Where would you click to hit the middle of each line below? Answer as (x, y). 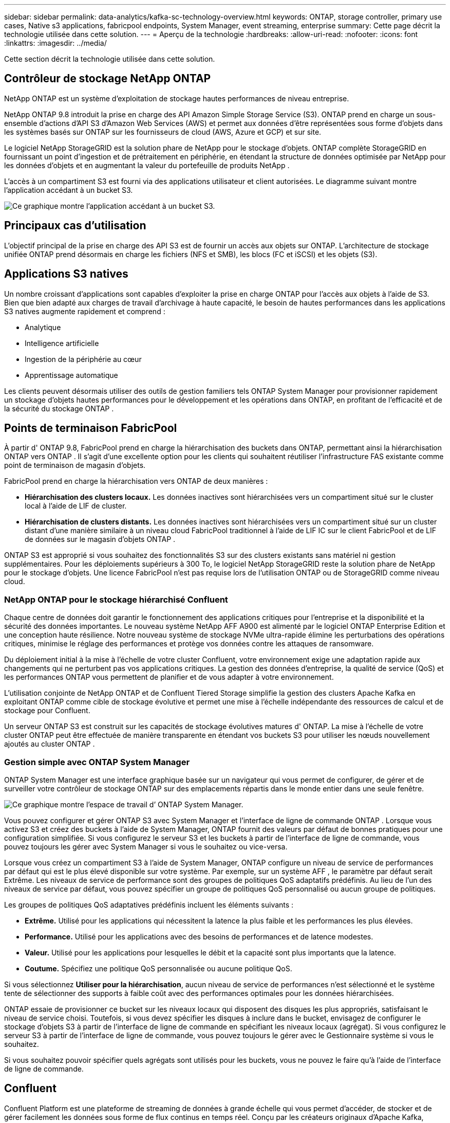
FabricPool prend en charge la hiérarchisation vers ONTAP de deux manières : (136, 481)
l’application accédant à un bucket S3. (69, 190)
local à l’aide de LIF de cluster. (76, 506)
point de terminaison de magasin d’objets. (75, 465)
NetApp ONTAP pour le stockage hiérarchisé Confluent (116, 599)
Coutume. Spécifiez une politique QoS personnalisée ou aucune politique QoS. (158, 968)
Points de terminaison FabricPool (91, 428)
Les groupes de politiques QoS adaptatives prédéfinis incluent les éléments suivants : (149, 904)
